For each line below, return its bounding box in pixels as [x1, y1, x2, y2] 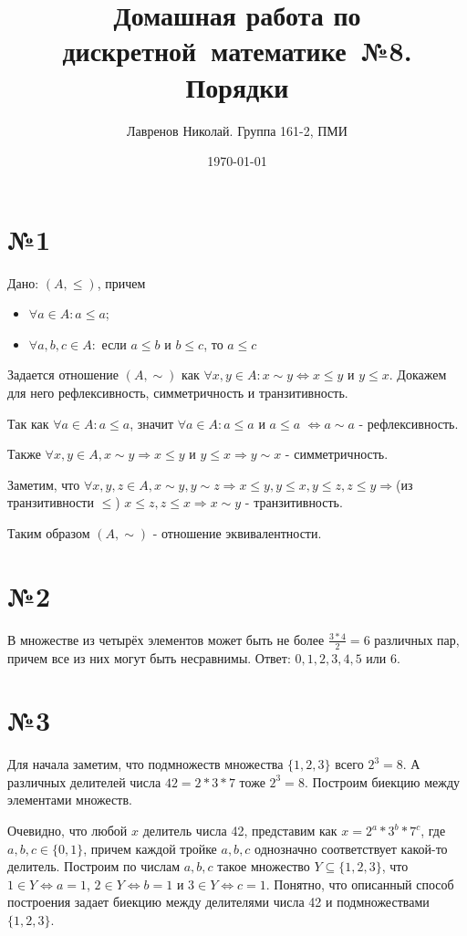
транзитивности [7, 493, 94, 512]
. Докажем [389, 365, 447, 384]
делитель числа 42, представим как [142, 821, 337, 840]
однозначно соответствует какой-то [254, 838, 448, 858]
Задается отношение [7, 365, 119, 384]
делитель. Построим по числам [7, 857, 181, 876]
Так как [7, 413, 49, 432]
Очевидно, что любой [7, 821, 128, 840]
